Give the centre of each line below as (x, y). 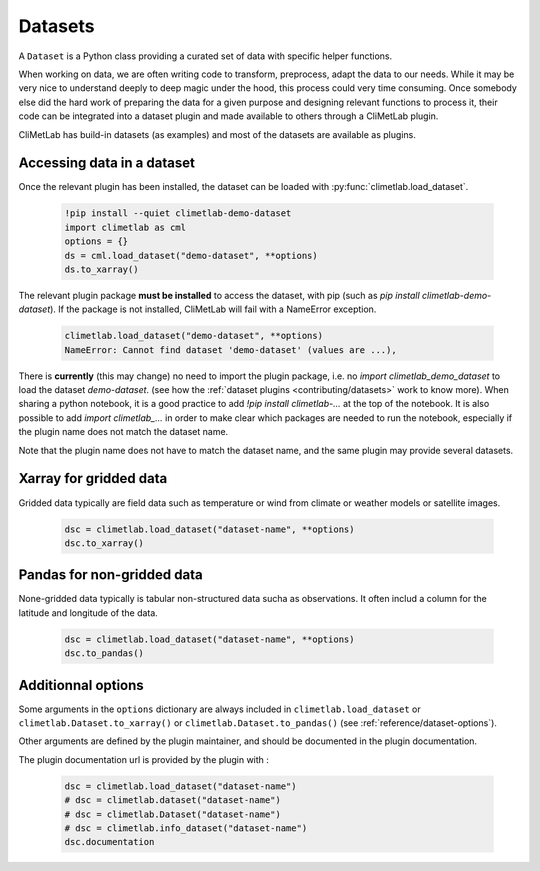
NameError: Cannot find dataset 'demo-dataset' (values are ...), (230, 349)
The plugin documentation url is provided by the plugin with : (144, 759)
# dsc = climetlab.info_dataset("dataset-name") (186, 828)
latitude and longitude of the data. (88, 612)
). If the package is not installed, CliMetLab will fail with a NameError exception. (213, 309)
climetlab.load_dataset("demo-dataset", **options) (194, 336)
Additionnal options (81, 685)
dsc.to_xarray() (104, 543)
